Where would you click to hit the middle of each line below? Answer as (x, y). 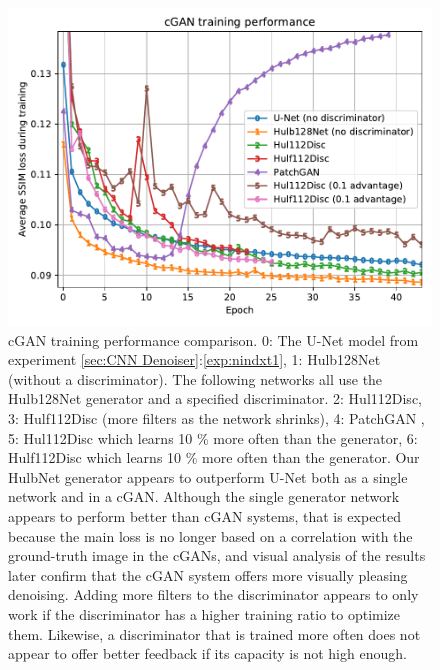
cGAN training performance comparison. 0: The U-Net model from (213, 339)
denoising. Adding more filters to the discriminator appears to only (213, 594)
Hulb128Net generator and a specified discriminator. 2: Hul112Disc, (215, 398)
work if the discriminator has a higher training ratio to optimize (204, 613)
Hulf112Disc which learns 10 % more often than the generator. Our (214, 457)
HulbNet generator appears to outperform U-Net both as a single (208, 476)
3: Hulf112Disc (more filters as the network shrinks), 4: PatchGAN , (216, 417)
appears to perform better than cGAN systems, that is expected (205, 515)
